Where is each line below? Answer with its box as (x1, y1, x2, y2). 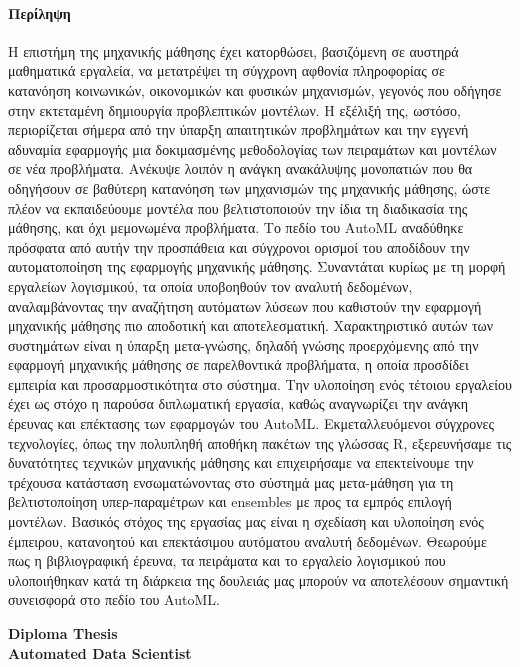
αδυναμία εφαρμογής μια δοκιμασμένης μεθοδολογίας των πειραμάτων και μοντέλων (8, 138, 497, 159)
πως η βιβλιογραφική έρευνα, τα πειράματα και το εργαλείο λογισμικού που (8, 550, 446, 571)
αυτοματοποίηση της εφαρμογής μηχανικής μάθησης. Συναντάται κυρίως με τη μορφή (8, 256, 506, 277)
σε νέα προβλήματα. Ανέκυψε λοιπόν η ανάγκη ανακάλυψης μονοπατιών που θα (8, 158, 473, 179)
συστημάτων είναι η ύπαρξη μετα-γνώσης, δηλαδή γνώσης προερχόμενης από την (8, 334, 479, 355)
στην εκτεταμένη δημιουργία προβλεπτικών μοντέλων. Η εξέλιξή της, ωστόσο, (8, 99, 461, 120)
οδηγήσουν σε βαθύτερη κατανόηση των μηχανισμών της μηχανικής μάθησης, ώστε (8, 177, 491, 198)
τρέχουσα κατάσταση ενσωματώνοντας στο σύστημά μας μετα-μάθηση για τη (8, 471, 454, 492)
